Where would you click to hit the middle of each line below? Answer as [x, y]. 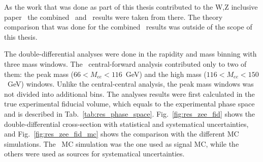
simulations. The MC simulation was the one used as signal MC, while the [122, 143]
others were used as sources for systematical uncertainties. [94, 154]
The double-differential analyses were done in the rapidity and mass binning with [130, 54]
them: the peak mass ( [39, 74]
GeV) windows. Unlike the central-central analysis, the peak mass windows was [130, 84]
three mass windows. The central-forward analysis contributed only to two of [125, 63]
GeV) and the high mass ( [166, 74]
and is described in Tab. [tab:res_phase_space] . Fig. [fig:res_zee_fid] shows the [130, 113]
